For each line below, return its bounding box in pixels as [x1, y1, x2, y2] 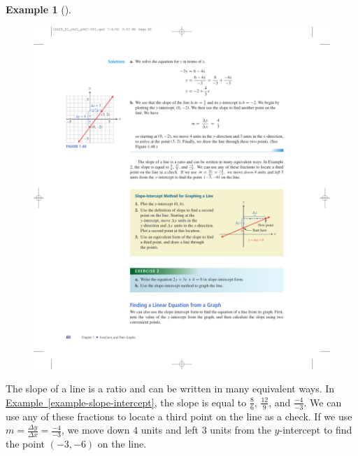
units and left [141, 422, 199, 437]
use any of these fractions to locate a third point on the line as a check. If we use [6, 408, 352, 423]
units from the [210, 422, 271, 437]
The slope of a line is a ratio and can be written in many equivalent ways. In [6, 381, 335, 396]
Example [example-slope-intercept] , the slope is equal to [6, 394, 247, 409]
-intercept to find [279, 422, 352, 437]
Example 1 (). [6, 2, 71, 16]
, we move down [61, 422, 130, 437]
